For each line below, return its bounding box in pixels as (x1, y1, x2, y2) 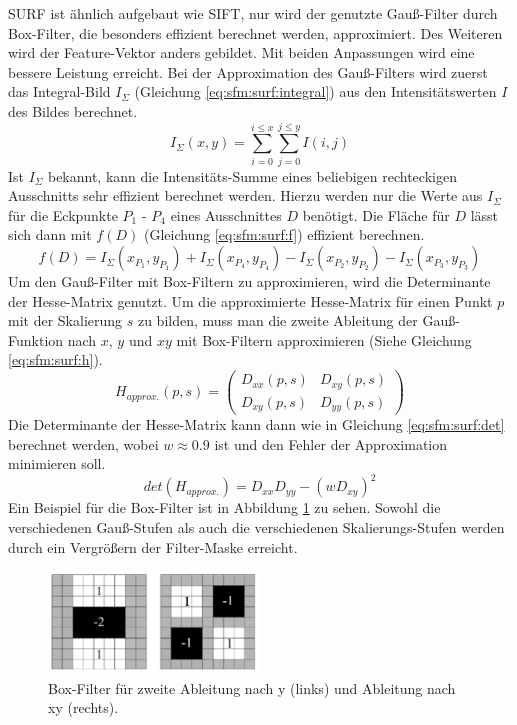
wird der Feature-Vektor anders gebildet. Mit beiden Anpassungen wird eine (8, 42, 475, 63)
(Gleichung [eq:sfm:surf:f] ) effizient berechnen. (143, 224, 425, 245)
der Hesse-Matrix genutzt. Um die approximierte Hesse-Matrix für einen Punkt (8, 290, 493, 311)
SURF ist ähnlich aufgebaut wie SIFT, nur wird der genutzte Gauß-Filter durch (8, 3, 498, 23)
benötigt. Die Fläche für (302, 204, 450, 225)
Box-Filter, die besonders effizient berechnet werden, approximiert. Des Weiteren (8, 22, 503, 43)
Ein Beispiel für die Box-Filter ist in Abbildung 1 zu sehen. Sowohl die (8, 497, 441, 518)
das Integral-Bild (8, 81, 111, 102)
